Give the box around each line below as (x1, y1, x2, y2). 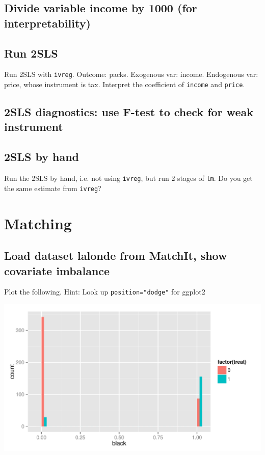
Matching (4, 212, 72, 233)
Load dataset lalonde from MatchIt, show (4, 248, 227, 263)
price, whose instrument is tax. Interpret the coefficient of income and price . (4, 79, 245, 90)
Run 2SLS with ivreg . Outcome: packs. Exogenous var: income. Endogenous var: (4, 69, 258, 79)
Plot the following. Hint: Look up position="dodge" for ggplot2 (4, 286, 205, 297)
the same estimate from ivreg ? (4, 182, 101, 193)
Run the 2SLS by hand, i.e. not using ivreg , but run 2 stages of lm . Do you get (4, 173, 253, 183)
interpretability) (4, 15, 91, 31)
